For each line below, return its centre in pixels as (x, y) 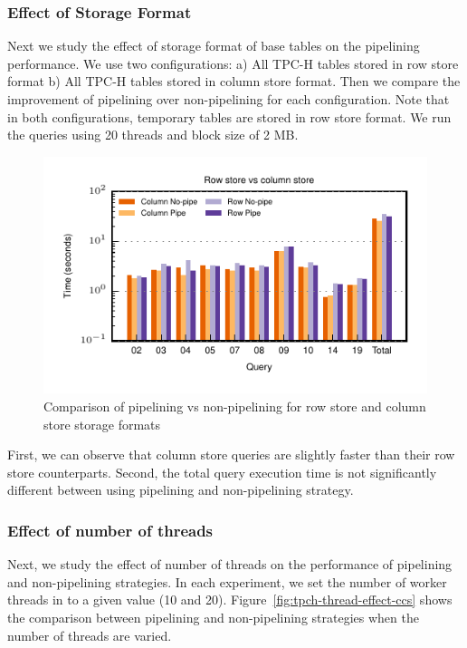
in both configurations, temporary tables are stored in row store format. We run (229, 116)
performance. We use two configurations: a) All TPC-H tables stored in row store (233, 63)
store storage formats (102, 424)
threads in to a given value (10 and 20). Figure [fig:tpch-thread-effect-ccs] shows (230, 600)
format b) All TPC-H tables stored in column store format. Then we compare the (234, 81)
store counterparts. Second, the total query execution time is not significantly (222, 472)
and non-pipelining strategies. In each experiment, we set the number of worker (227, 581)
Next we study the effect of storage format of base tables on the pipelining (214, 46)
